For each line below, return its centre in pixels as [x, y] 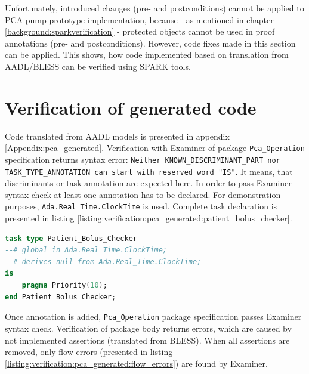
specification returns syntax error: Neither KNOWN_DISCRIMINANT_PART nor [143, 159]
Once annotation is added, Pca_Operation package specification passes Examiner [153, 316]
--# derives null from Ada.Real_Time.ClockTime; [103, 262]
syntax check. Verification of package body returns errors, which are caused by [148, 328]
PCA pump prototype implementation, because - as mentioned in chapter [139, 19]
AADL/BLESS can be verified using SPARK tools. [98, 66]
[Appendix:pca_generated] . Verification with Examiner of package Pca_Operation [155, 148]
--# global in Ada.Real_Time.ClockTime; [86, 250]
